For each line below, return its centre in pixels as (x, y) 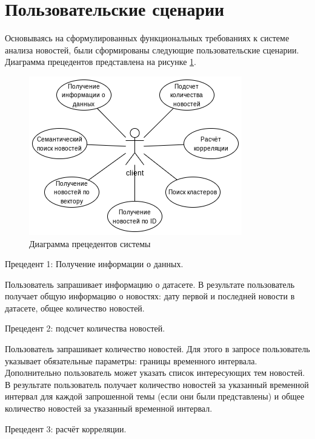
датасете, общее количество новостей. (75, 308)
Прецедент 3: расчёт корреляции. (66, 428)
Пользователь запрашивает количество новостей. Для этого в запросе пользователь (157, 349)
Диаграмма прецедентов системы (90, 243)
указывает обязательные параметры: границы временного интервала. (131, 360)
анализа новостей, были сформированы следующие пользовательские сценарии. (152, 49)
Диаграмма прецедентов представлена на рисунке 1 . (101, 62)
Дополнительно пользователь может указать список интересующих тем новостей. (155, 373)
